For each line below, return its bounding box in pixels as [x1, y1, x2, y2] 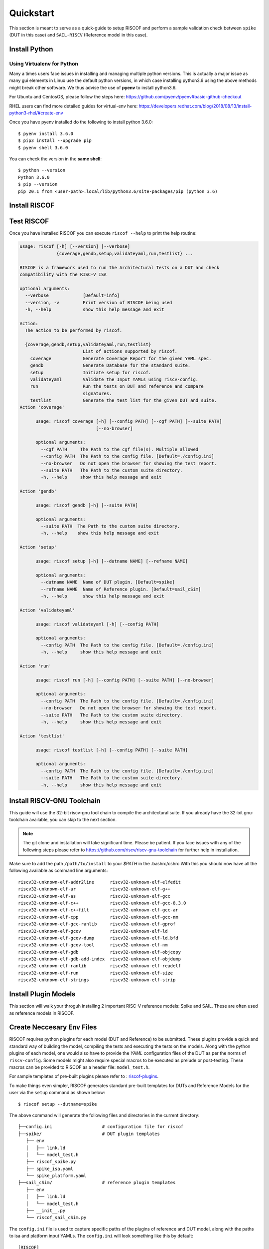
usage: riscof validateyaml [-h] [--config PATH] [35, 621, 159, 627]
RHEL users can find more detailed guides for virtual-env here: [9, 103, 138, 109]
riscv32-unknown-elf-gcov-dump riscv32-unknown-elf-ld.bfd [18, 935, 179, 941]
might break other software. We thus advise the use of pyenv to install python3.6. [9, 84, 177, 90]
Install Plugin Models [9, 990, 76, 999]
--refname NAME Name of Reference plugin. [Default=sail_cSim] [40, 586, 201, 592]
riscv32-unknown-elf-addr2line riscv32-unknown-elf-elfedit [18, 879, 181, 885]
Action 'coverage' [19, 405, 65, 410]
